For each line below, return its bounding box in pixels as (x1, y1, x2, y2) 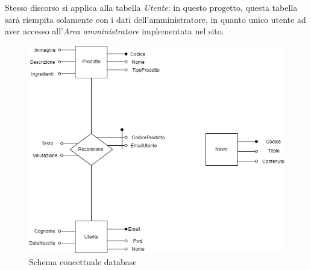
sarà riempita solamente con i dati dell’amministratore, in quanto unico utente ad (5, 13, 306, 25)
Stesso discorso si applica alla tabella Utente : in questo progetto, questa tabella (5, 1, 298, 13)
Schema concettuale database (29, 255, 137, 268)
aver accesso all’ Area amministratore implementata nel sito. (5, 25, 224, 37)
